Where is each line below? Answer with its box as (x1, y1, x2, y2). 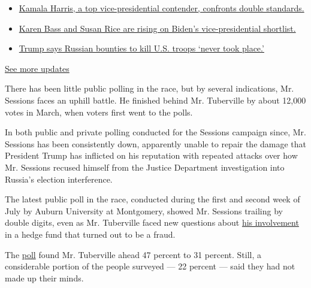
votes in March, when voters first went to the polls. (5, 105, 193, 118)
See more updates (5, 62, 70, 74)
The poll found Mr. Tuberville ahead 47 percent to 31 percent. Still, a (5, 248, 261, 260)
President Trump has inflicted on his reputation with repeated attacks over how (5, 149, 298, 162)
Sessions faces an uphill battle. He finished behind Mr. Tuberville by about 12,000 (5, 93, 306, 106)
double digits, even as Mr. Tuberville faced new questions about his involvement (5, 216, 299, 229)
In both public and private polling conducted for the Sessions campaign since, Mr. (5, 126, 306, 138)
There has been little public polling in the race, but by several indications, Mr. (5, 82, 294, 95)
